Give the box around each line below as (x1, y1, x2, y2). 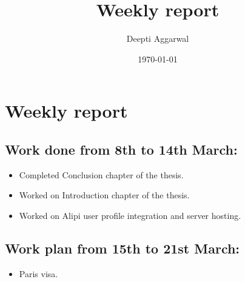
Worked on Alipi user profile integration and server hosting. (19, 209, 241, 221)
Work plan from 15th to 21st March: (5, 238, 240, 257)
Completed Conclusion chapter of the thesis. (19, 168, 184, 181)
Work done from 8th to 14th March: (5, 139, 238, 158)
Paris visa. (19, 267, 58, 280)
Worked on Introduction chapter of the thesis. (19, 189, 190, 201)
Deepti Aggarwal (126, 32, 189, 45)
